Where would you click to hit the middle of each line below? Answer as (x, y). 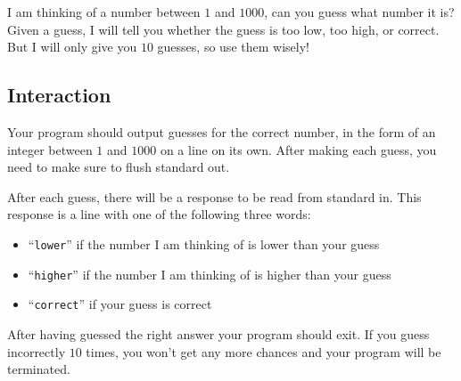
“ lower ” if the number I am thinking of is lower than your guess (204, 243)
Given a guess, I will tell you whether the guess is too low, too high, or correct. (223, 29)
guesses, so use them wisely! (233, 47)
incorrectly (37, 351)
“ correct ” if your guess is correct (120, 304)
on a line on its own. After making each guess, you (298, 149)
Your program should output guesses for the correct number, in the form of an (222, 131)
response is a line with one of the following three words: (159, 214)
